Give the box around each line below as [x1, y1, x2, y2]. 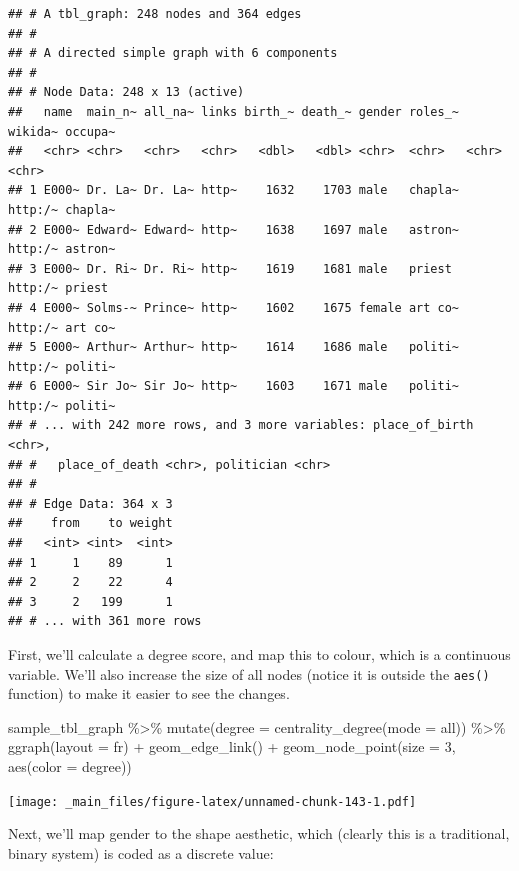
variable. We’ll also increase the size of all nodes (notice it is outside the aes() [8, 663, 490, 684]
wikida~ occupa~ [8, 124, 116, 139]
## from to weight [8, 516, 173, 531]
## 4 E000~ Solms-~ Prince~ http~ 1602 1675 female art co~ [8, 300, 460, 315]
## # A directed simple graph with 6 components [8, 46, 338, 61]
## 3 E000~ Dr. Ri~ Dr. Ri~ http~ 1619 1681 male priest [8, 261, 452, 276]
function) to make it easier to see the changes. [8, 683, 290, 704]
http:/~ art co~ [8, 320, 116, 335]
